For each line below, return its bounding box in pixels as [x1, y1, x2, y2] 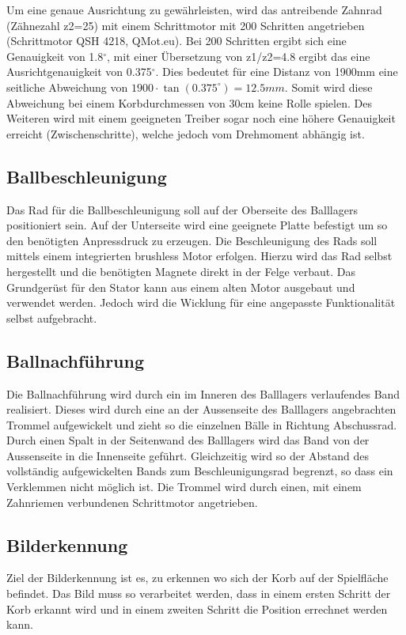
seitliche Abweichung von [6, 78, 128, 95]
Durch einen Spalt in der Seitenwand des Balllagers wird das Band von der [6, 432, 370, 448]
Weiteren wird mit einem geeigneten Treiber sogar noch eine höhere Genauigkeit [6, 110, 396, 127]
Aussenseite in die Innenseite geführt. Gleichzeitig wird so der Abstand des [6, 447, 370, 463]
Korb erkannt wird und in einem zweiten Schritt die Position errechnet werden [6, 600, 388, 617]
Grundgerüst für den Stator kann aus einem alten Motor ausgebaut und [6, 278, 355, 295]
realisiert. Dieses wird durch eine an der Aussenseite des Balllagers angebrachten [6, 401, 397, 418]
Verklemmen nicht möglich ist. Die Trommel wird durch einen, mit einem [6, 478, 362, 495]
